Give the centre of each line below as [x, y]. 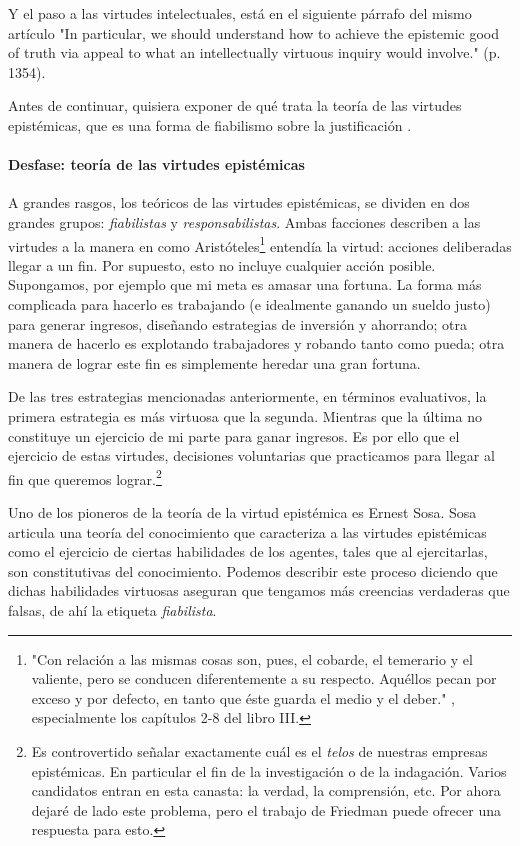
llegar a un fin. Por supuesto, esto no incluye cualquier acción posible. [222, 264]
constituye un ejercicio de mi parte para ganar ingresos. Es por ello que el [234, 435]
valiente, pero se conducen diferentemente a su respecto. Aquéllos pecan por [264, 678]
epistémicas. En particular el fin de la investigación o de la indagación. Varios [269, 770]
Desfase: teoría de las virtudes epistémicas [156, 164]
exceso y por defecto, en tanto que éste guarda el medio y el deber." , [243, 697]
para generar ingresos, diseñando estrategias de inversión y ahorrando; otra [237, 323]
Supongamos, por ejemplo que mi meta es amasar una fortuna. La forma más [245, 284]
